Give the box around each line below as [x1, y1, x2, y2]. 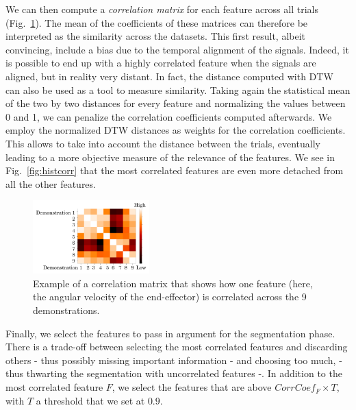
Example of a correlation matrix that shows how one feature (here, [33, 276, 313, 290]
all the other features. [5, 176, 96, 191]
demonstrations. [33, 303, 100, 317]
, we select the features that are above [112, 380, 272, 394]
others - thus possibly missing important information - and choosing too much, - [5, 352, 342, 367]
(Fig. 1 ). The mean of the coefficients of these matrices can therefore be [5, 15, 308, 29]
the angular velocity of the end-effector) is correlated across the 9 [33, 289, 307, 304]
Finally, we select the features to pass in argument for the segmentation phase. [5, 326, 335, 340]
